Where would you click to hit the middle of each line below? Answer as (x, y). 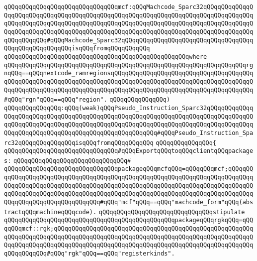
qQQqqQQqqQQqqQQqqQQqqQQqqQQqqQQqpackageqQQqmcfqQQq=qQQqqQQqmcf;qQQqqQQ (129, 169)
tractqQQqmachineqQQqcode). (50, 212)
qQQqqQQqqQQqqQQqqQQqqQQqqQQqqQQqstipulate (172, 212)
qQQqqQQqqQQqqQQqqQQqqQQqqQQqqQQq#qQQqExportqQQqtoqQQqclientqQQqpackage (129, 151)
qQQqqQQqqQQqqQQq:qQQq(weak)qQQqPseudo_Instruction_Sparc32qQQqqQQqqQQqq (129, 108)
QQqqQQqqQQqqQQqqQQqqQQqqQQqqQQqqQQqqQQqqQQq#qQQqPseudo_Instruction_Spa (129, 133)
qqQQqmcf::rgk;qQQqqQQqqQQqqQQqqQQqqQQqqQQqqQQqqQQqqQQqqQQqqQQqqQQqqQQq (129, 229)
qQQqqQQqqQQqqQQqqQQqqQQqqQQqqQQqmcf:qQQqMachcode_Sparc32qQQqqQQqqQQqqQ (129, 7)
